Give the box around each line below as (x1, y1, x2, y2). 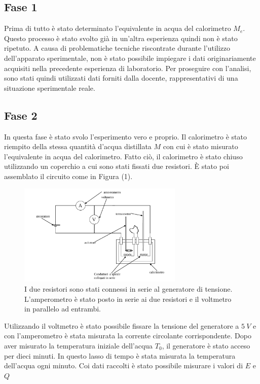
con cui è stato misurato (163, 141, 238, 152)
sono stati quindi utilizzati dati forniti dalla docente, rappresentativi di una (4, 73, 238, 83)
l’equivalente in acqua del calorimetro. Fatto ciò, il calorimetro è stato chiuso (4, 151, 243, 161)
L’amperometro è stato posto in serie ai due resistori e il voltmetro (24, 293, 232, 304)
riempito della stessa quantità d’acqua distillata (4, 141, 152, 152)
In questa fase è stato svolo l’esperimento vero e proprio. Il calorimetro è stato (4, 131, 247, 142)
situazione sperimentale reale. (4, 82, 95, 93)
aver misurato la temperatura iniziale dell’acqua (4, 340, 153, 351)
